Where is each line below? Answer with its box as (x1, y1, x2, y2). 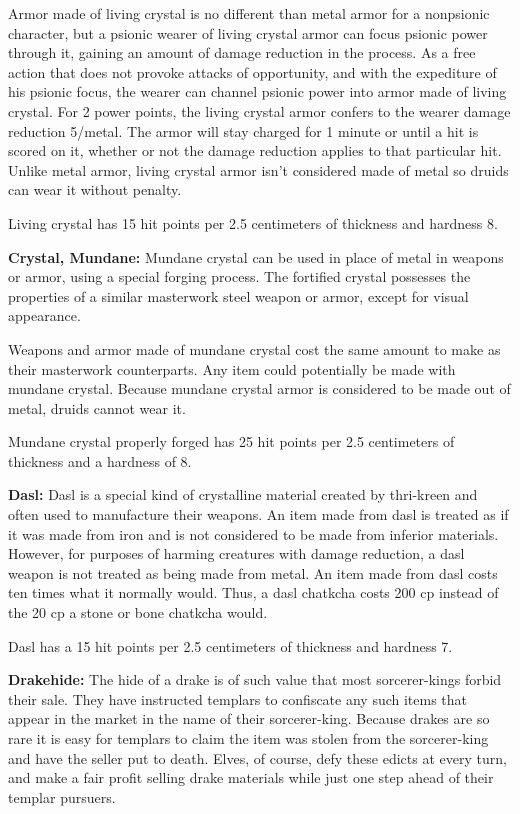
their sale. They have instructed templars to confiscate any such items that (8, 688, 468, 709)
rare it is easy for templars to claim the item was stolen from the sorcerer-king (8, 728, 489, 748)
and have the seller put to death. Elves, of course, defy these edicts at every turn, (8, 747, 507, 768)
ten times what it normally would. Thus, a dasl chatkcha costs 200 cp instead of (8, 582, 499, 603)
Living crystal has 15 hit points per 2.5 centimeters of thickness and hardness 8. (8, 212, 498, 233)
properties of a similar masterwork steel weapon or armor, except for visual (8, 285, 469, 306)
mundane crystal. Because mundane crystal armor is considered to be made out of (8, 378, 511, 399)
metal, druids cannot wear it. (8, 397, 186, 418)
